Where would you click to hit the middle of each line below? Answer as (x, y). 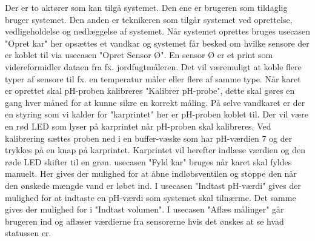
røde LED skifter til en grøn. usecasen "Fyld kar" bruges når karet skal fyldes (148, 161)
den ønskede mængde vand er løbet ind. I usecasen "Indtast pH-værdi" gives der (153, 185)
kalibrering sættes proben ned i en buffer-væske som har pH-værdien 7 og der (149, 138)
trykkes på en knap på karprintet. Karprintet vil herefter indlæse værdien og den (155, 150)
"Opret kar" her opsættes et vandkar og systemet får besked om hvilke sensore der (157, 43)
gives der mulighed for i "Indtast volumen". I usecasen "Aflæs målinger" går (144, 209)
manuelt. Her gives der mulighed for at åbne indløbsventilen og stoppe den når (151, 173)
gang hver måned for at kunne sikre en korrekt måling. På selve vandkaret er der (155, 102)
